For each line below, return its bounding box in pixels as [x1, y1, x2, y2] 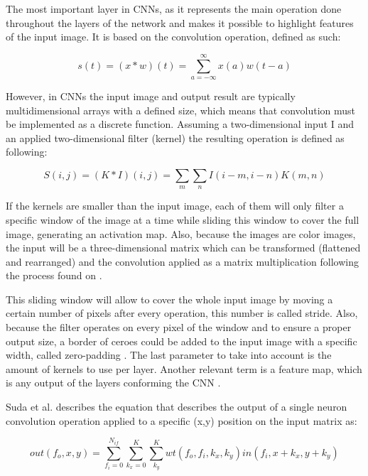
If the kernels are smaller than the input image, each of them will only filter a [6, 198, 344, 213]
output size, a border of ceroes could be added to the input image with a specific [6, 333, 357, 348]
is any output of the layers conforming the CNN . [6, 375, 221, 390]
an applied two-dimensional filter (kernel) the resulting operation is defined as [6, 130, 345, 145]
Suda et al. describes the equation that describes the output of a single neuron [6, 399, 347, 414]
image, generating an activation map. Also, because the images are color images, [6, 226, 356, 241]
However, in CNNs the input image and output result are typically [6, 88, 296, 103]
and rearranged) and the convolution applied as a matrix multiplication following [6, 254, 359, 269]
